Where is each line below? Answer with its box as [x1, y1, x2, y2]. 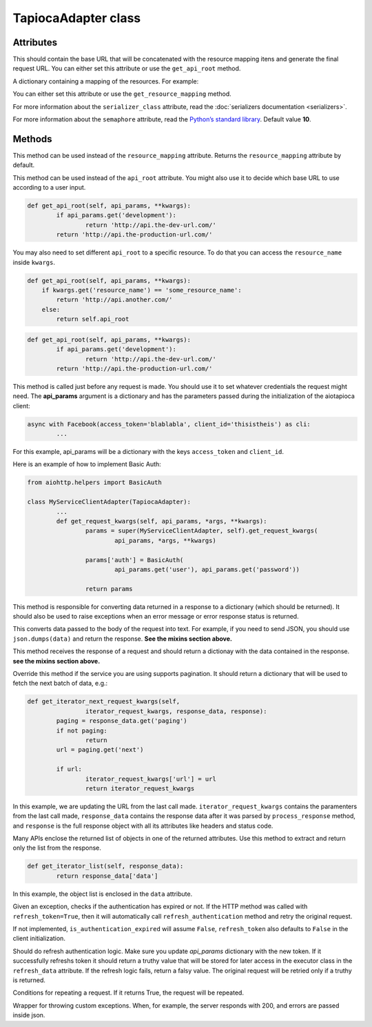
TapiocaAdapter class [12, 10, 141, 26]
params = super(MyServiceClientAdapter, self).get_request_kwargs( [85, 527, 318, 535]
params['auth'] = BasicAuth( [85, 556, 184, 564]
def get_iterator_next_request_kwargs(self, [27, 697, 180, 706]
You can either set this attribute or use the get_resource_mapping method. [12, 90, 232, 98]
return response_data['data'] [56, 872, 158, 879]
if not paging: [56, 726, 108, 735]
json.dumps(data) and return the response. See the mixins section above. [12, 635, 232, 643]
